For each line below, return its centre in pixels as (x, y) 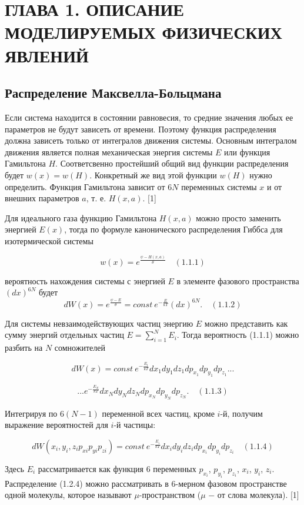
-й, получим (241, 413)
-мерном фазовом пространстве (231, 483)
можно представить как (246, 323)
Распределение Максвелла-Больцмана (113, 93)
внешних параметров (42, 198)
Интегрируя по (31, 413)
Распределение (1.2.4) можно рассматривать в (87, 483)
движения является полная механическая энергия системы (109, 152)
